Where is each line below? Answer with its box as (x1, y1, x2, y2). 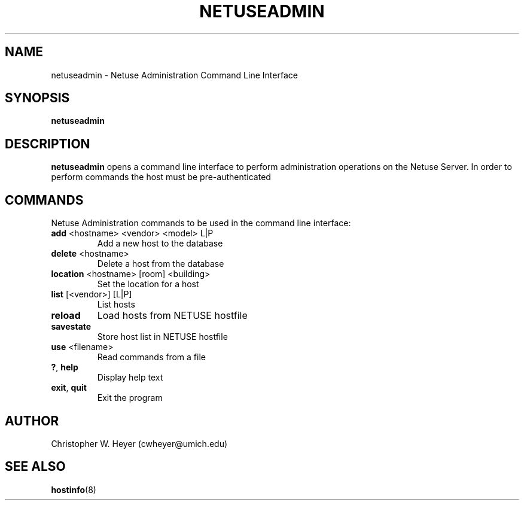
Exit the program (97, 393, 163, 403)
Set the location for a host (97, 279, 199, 290)
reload (51, 309, 81, 322)
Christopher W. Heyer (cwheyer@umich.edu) (51, 438, 228, 449)
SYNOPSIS (5, 90, 70, 106)
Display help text (97, 372, 163, 383)
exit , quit (51, 382, 87, 393)
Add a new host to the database (97, 238, 223, 249)
